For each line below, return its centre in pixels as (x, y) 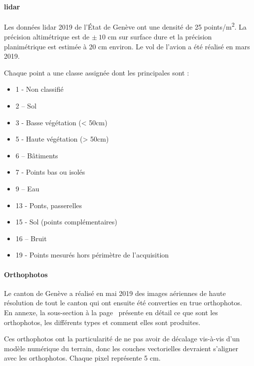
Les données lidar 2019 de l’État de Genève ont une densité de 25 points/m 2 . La (125, 26)
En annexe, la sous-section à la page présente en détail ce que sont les (111, 312)
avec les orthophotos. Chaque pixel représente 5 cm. (82, 358)
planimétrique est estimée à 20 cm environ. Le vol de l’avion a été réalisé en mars (127, 46)
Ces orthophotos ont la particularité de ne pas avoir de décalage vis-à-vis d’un (122, 339)
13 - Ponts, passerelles (49, 205)
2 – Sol (26, 106)
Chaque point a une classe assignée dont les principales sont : (97, 72)
